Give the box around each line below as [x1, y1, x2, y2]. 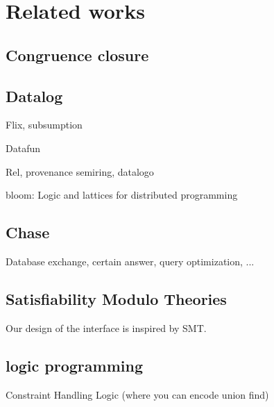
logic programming [6, 354, 143, 376]
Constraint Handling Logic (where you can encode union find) [6, 387, 269, 401]
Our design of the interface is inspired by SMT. [6, 320, 207, 335]
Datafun [6, 140, 40, 155]
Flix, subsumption [6, 117, 83, 132]
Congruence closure [6, 44, 149, 65]
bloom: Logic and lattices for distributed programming [6, 188, 238, 202]
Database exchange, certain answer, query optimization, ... [6, 254, 255, 268]
